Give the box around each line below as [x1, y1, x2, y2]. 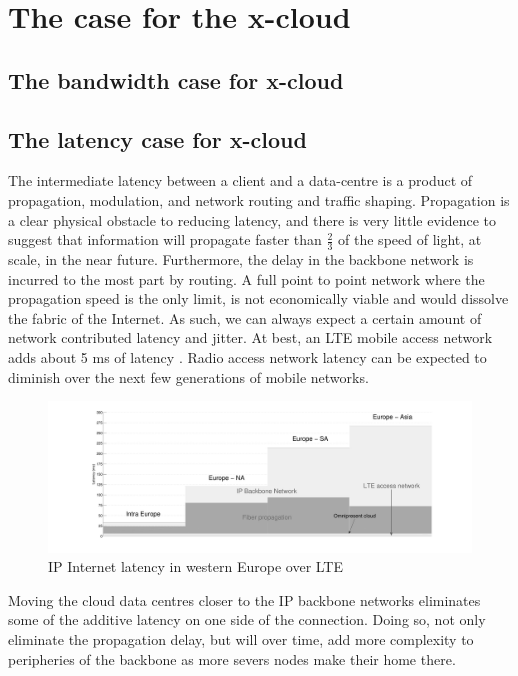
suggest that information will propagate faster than [8, 229, 322, 250]
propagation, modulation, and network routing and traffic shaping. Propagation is [8, 189, 510, 210]
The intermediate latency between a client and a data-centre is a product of [8, 170, 473, 191]
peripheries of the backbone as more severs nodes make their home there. [8, 648, 456, 669]
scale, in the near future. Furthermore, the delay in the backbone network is [8, 248, 474, 269]
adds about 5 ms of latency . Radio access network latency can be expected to [8, 346, 487, 367]
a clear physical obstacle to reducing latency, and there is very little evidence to [8, 209, 497, 230]
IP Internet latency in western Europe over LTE [48, 556, 344, 577]
